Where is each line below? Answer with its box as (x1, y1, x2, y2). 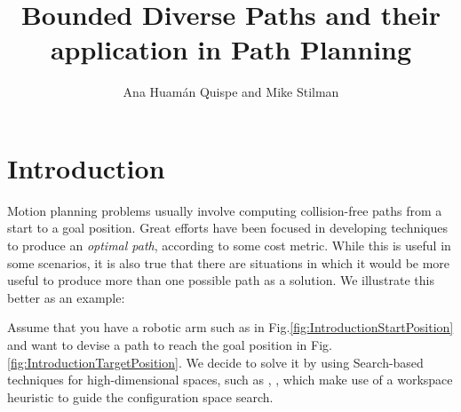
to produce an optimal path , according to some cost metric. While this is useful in (7, 236, 451, 255)
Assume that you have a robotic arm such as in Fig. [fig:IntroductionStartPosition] (7, 318, 454, 337)
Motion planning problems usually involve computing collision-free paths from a (7, 201, 442, 219)
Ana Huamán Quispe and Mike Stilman (123, 83, 339, 101)
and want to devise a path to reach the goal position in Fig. (7, 336, 332, 353)
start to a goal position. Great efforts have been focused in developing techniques (7, 218, 449, 237)
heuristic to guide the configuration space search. (7, 387, 274, 406)
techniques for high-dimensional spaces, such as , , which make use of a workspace (7, 370, 453, 389)
